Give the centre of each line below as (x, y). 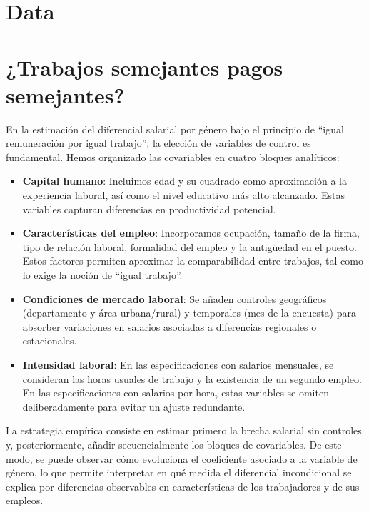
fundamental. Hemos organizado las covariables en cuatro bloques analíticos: (173, 157)
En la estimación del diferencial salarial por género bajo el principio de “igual (175, 129)
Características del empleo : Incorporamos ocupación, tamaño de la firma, (191, 233)
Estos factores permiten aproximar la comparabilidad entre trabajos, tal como (193, 261)
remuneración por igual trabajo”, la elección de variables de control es (158, 143)
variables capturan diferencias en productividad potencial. (149, 209)
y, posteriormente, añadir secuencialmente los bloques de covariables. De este (174, 444)
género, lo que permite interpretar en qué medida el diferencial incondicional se (179, 472)
